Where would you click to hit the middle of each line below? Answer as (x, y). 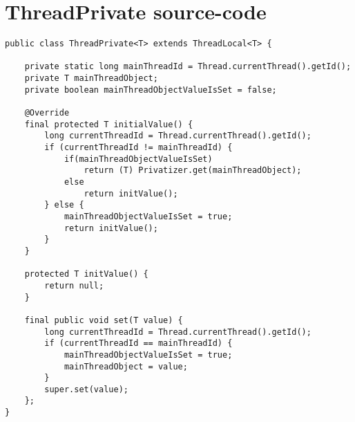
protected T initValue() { (86, 274)
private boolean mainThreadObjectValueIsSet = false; (151, 90)
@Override (47, 113)
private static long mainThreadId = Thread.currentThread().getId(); (188, 67)
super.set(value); (86, 389)
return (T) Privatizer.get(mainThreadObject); (193, 171)
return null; (74, 285)
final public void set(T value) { (104, 320)
